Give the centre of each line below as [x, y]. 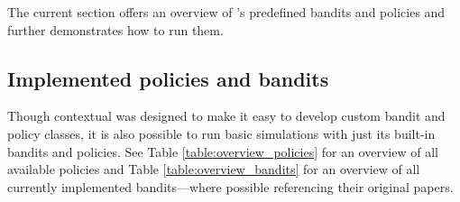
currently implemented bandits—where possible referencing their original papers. [230, 186]
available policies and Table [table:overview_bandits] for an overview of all [214, 169]
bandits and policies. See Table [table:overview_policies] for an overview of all [223, 151]
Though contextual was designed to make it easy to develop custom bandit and [226, 116]
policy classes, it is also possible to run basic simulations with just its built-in [221, 133]
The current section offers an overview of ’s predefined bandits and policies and [226, 12]
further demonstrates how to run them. [115, 29]
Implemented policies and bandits [168, 78]
